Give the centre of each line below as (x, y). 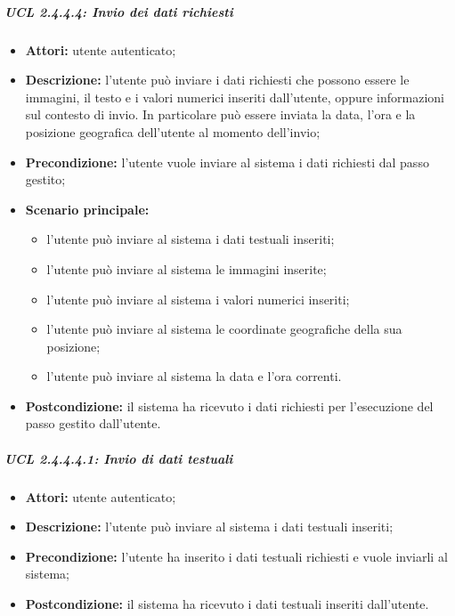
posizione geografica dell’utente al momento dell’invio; (173, 131)
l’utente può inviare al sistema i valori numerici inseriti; (198, 299)
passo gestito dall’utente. (93, 423)
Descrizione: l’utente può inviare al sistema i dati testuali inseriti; (209, 527)
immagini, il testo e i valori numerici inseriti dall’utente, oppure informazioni (235, 97)
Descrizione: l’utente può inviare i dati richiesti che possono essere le (217, 80)
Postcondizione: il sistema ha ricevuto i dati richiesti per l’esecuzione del (229, 405)
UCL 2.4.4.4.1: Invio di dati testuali (119, 458)
